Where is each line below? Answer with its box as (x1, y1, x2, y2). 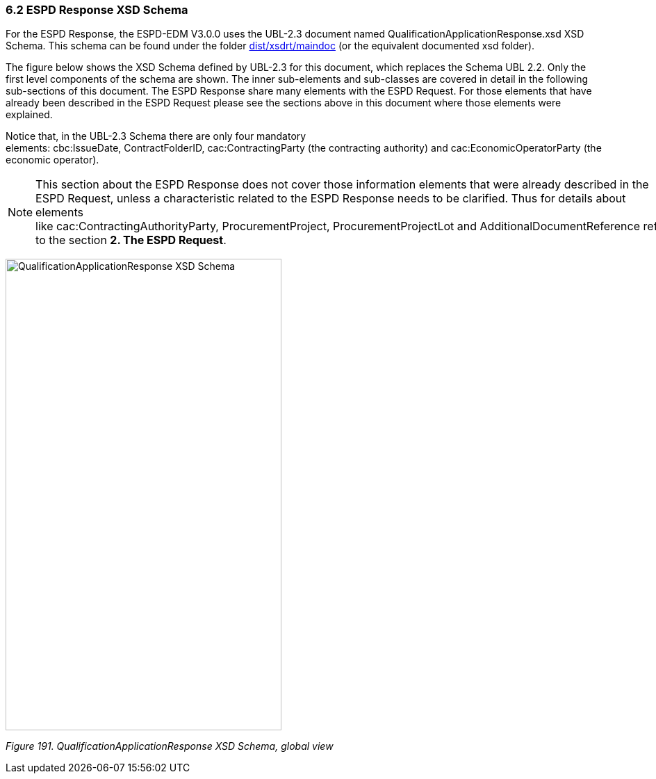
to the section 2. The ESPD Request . (35, 233, 227, 248)
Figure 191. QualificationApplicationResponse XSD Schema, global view (6, 740, 334, 753)
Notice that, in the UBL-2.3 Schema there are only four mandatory (6, 130, 306, 143)
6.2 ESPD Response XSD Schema (6, 3, 188, 17)
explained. (6, 109, 53, 121)
